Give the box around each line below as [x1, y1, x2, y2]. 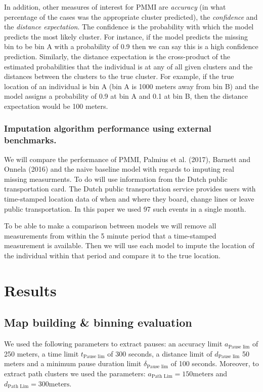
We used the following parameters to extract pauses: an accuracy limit [4, 338, 223, 349]
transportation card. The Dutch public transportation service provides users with [4, 183, 256, 194]
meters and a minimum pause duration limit [4, 358, 142, 369]
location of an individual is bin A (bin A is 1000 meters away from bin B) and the [4, 81, 259, 91]
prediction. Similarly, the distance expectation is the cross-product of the [4, 51, 230, 61]
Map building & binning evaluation [4, 315, 192, 330]
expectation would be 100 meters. [4, 100, 108, 111]
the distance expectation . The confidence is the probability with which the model [4, 21, 254, 32]
